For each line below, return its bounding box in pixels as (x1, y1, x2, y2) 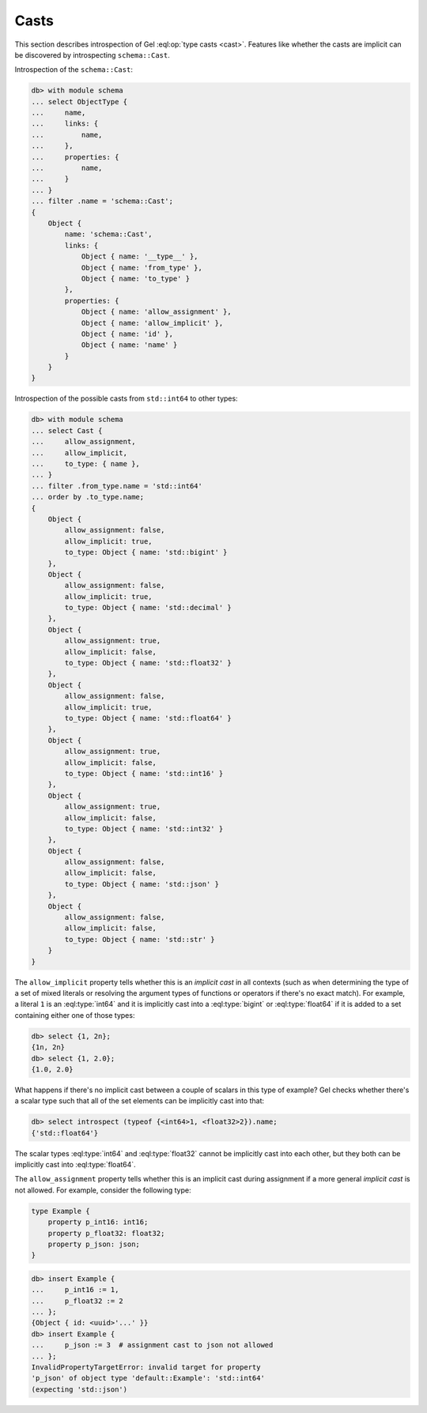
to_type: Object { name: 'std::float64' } (64, 714, 232, 722)
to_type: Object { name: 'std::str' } (64, 935, 215, 944)
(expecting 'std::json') (31, 1385, 128, 1394)
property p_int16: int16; (47, 1218, 149, 1226)
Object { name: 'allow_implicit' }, (81, 318, 224, 327)
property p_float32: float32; (47, 1229, 165, 1238)
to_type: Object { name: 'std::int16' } (64, 769, 224, 778)
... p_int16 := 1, (31, 1285, 119, 1294)
